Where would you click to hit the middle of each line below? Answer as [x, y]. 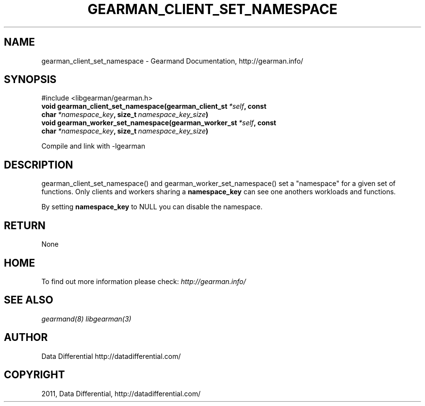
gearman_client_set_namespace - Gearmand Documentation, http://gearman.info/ [172, 61]
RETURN [25, 225]
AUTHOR [26, 338]
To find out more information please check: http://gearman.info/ [144, 281]
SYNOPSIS [30, 80]
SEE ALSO [29, 300]
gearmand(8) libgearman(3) [86, 319]
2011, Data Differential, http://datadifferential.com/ [121, 393]
